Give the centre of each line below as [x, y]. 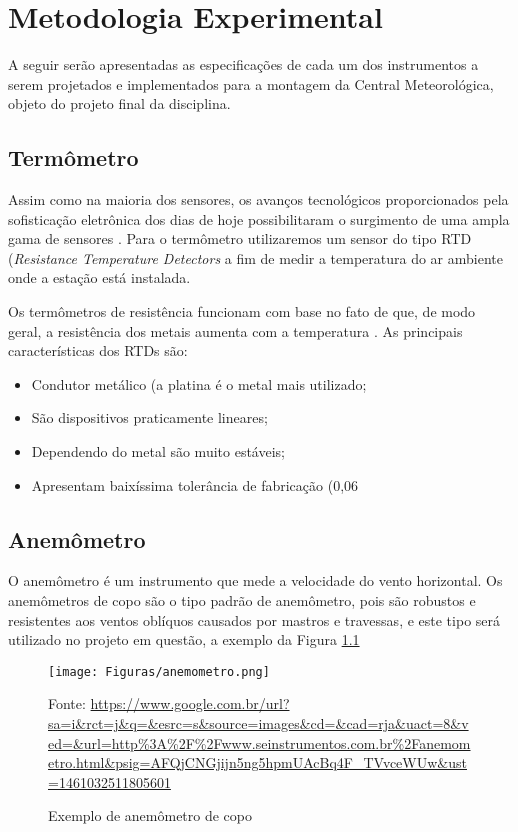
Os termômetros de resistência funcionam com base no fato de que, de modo [242, 311]
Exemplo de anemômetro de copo [150, 815]
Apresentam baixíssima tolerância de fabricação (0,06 [195, 484]
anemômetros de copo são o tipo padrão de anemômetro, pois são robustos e [242, 600]
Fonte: [67, 703]
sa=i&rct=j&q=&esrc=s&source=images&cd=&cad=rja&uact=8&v [258, 723]
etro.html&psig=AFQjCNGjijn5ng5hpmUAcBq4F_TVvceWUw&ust [257, 762]
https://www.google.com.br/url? [190, 703]
